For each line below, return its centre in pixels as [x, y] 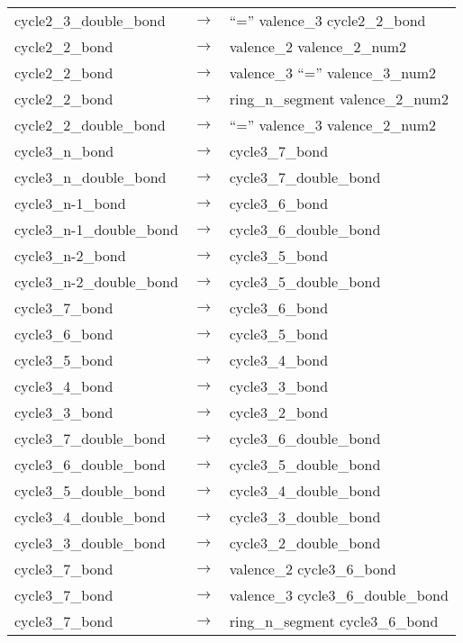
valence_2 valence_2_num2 [318, 46]
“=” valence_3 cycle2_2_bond [327, 20]
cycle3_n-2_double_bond [96, 281]
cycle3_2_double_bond [305, 543]
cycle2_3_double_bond [90, 20]
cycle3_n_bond [64, 151]
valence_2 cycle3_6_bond [313, 569]
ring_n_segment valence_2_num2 [339, 99]
